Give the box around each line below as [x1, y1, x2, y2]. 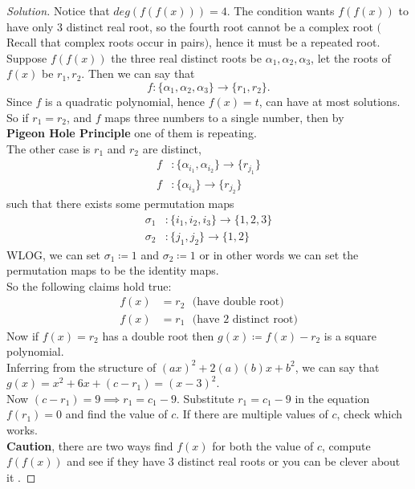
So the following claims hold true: [6, 277, 172, 294]
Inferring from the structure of [6, 358, 157, 375]
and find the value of [65, 405, 168, 422]
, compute [322, 437, 371, 454]
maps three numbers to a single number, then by [104, 108, 344, 125]
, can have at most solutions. [258, 92, 401, 109]
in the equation [295, 389, 370, 406]
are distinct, [142, 140, 201, 157]
